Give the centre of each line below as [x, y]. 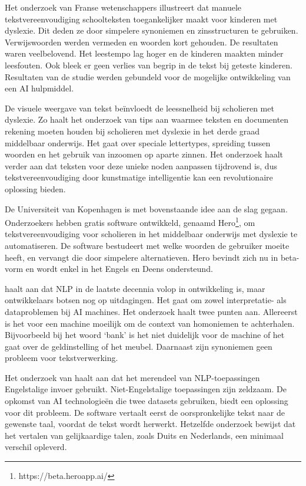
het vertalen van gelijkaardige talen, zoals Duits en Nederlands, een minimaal [144, 435]
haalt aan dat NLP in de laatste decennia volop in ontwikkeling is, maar [135, 288]
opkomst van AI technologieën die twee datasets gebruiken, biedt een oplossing [147, 401]
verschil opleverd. [36, 447]
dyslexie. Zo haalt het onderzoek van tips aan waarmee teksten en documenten [147, 119]
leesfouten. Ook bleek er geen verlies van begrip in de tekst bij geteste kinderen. [149, 65]
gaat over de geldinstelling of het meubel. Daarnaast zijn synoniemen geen [139, 346]
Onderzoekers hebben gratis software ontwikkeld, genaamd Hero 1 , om [130, 221]
